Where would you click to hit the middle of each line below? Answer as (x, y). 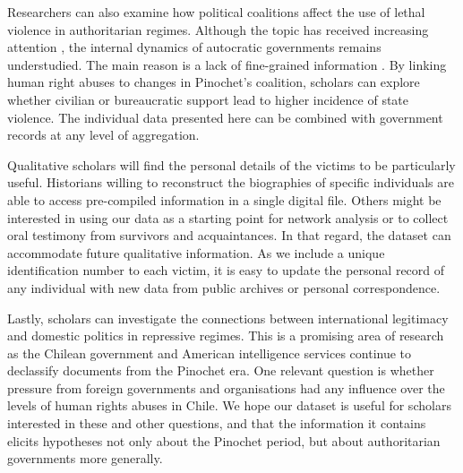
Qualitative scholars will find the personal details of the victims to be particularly (231, 164)
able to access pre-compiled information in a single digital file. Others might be (224, 199)
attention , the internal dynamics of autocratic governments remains (194, 47)
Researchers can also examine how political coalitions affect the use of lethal (216, 12)
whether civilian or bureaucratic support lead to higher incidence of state (208, 99)
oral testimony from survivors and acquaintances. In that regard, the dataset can (229, 235)
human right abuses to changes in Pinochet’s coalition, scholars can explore (214, 82)
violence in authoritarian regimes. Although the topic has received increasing (218, 29)
